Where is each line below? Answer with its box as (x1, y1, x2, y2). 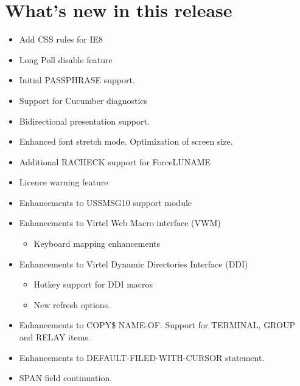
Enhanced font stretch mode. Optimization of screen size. (19, 135, 233, 148)
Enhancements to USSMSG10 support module (19, 196, 192, 209)
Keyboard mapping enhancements (33, 237, 161, 250)
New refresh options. (33, 298, 111, 311)
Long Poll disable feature (19, 53, 113, 66)
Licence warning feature (19, 176, 108, 188)
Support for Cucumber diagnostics (19, 94, 148, 106)
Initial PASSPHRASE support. (19, 74, 135, 86)
